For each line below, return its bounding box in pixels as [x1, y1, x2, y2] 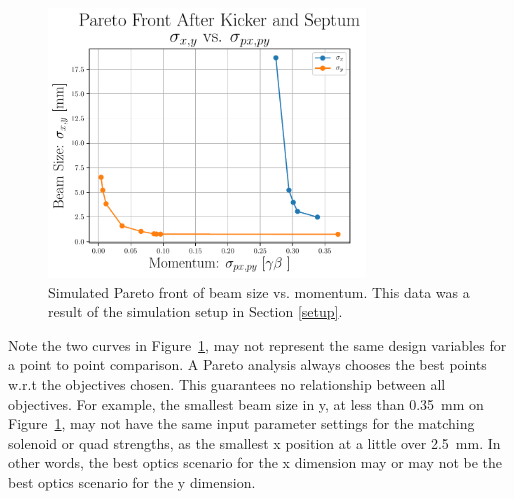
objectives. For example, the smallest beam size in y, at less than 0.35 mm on [8, 393, 484, 414]
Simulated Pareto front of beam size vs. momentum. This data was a [48, 281, 470, 302]
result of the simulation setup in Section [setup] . [48, 301, 343, 322]
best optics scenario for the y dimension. [8, 471, 256, 492]
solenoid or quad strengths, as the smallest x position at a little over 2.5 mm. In [8, 432, 501, 453]
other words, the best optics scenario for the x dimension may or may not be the [8, 452, 503, 473]
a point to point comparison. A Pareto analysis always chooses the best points [8, 354, 487, 375]
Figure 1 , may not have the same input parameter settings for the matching [8, 413, 475, 434]
